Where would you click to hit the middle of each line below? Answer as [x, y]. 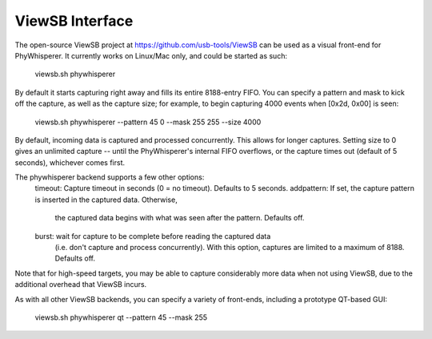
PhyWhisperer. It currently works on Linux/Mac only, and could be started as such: [151, 55]
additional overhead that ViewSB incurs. [81, 285]
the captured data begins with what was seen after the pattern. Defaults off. [180, 218]
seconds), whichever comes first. [70, 162]
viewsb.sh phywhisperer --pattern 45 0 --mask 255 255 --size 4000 [148, 122]
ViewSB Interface [74, 21]
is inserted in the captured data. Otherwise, [106, 200]
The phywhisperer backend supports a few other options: [110, 177]
